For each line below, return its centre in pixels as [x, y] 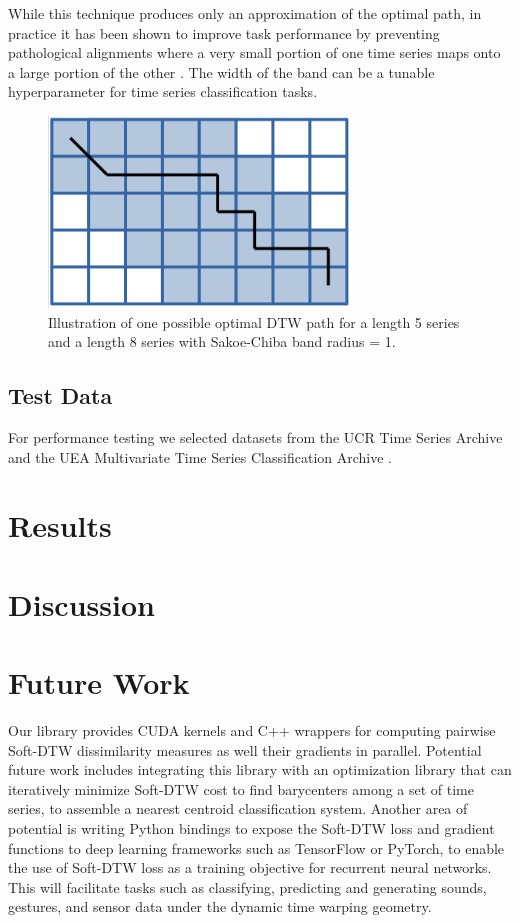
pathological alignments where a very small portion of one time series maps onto [254, 52]
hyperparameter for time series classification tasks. [163, 91]
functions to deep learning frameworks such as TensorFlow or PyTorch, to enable [256, 847]
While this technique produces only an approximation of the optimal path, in [245, 13]
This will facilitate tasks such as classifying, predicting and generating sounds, [247, 886]
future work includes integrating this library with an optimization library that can [260, 769]
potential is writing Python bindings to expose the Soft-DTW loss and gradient [251, 827]
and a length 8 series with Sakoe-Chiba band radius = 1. [222, 341]
